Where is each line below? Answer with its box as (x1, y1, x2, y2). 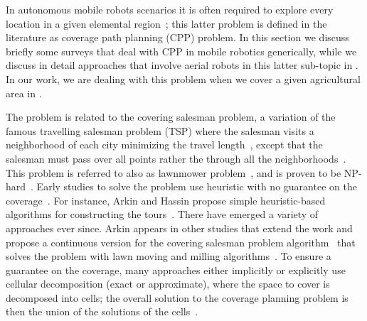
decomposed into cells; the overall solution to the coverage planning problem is (6, 290, 349, 305)
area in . (6, 85, 42, 100)
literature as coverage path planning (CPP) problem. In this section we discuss (6, 30, 349, 45)
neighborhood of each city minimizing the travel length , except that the (6, 137, 323, 152)
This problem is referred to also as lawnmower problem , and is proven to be (6, 165, 341, 180)
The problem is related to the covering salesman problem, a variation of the (6, 109, 336, 124)
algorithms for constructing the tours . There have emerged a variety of (6, 207, 319, 222)
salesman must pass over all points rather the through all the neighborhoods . (6, 151, 346, 165)
